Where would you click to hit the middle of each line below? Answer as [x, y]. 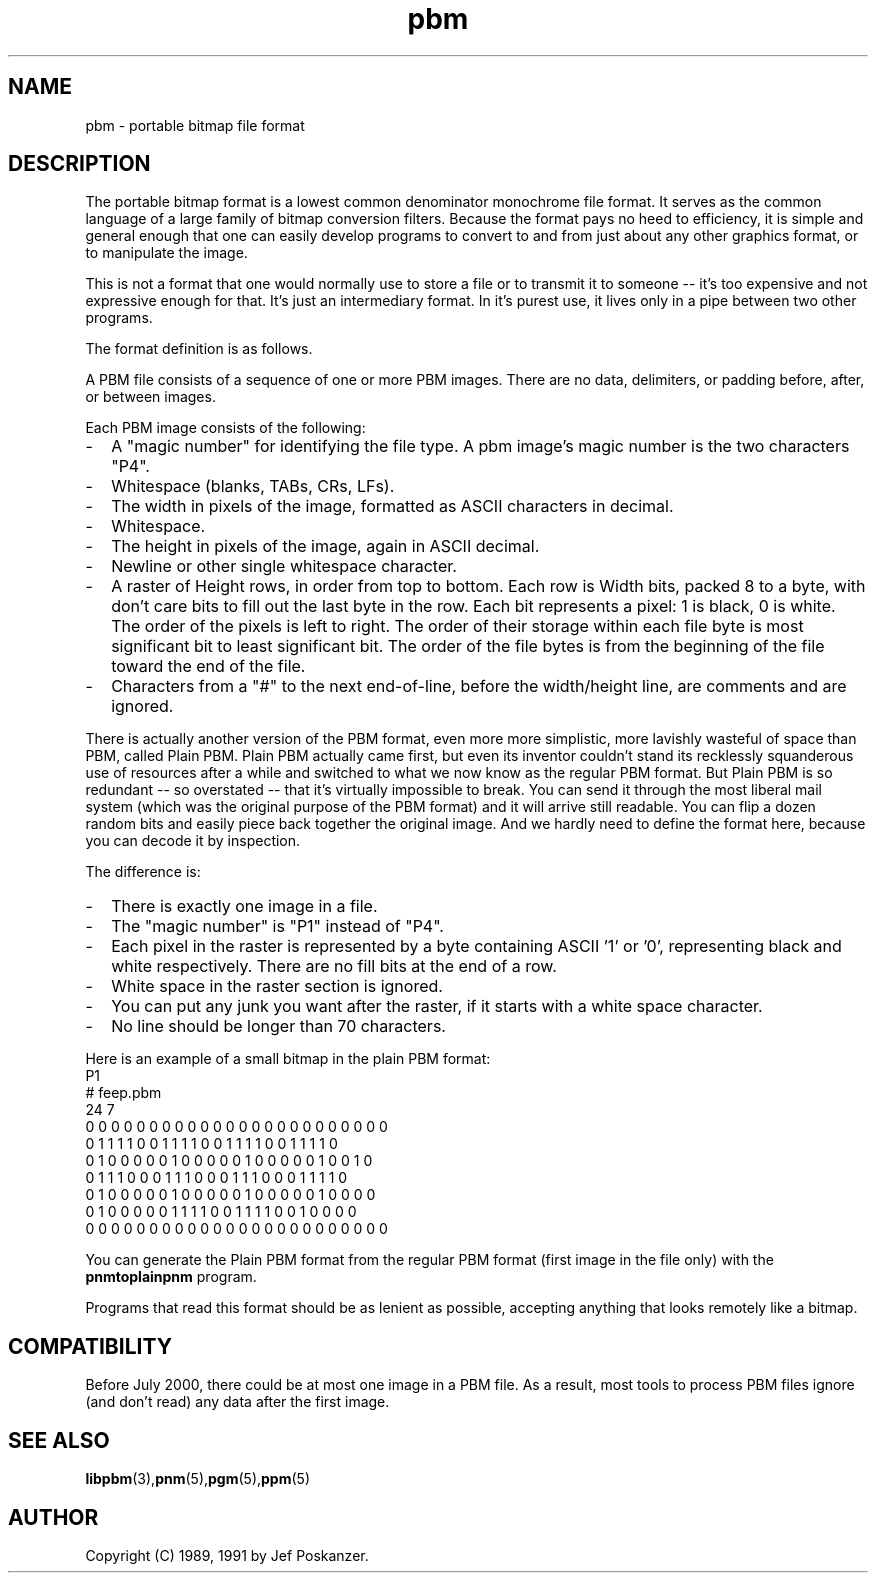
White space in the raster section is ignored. [277, 986]
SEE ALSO [59, 1440]
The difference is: [143, 872]
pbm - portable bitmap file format [195, 125]
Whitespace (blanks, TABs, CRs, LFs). [253, 486]
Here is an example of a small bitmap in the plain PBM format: [288, 1059]
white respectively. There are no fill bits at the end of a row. [334, 966]
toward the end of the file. [208, 666]
